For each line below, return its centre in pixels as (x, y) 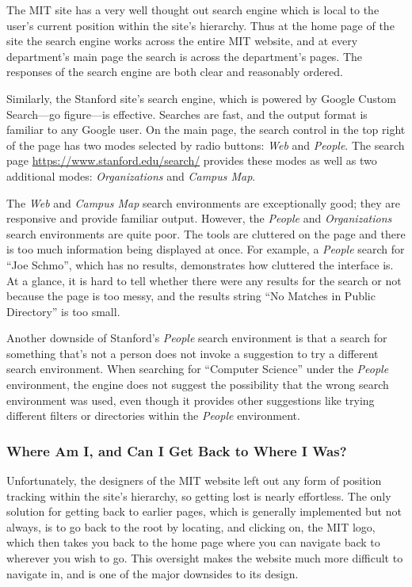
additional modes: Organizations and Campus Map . (131, 175)
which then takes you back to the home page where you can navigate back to (193, 542)
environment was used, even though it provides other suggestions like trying (191, 400)
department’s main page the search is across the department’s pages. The (185, 56)
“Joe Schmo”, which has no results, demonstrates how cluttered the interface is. (200, 264)
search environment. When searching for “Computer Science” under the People (198, 369)
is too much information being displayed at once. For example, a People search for (206, 249)
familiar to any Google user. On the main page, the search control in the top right (206, 130)
